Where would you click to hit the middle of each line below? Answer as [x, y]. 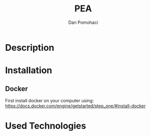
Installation [29, 70]
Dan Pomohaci [83, 22]
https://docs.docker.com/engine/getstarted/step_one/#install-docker [75, 106]
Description [30, 47]
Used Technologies [46, 126]
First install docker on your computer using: [50, 100]
